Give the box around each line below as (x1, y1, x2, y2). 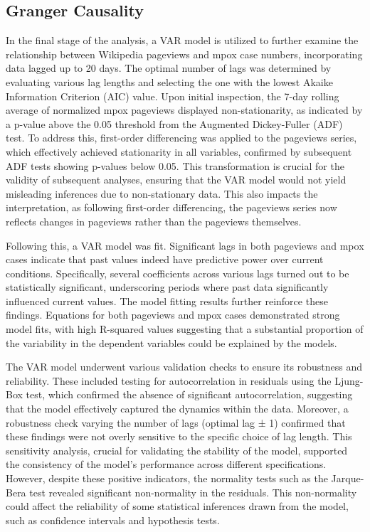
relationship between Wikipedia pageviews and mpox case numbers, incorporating (6, 46, 363, 61)
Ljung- (334, 373, 364, 388)
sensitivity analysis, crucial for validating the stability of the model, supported (6, 442, 348, 457)
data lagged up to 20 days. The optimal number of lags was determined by (6, 60, 332, 75)
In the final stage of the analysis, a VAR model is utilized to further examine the (6, 33, 359, 48)
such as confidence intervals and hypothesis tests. (6, 512, 220, 527)
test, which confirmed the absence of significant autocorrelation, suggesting (26, 387, 353, 402)
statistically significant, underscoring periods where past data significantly (6, 280, 329, 294)
